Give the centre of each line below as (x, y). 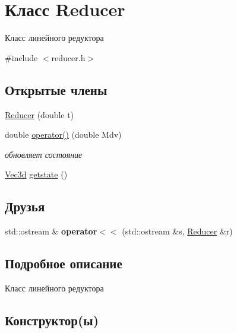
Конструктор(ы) (52, 320)
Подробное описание (64, 263)
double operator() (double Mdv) (63, 134)
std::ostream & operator (51, 231)
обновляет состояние (44, 154)
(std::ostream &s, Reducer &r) (177, 231)
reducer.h (68, 57)
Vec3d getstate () (36, 174)
